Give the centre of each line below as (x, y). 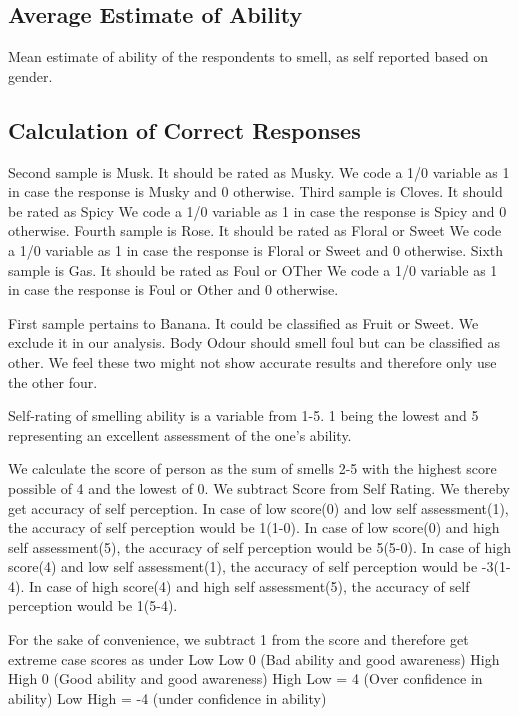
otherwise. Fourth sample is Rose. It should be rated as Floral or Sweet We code (255, 230)
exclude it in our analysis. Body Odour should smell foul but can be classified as (254, 342)
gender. (30, 75)
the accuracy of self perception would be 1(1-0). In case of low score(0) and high (254, 527)
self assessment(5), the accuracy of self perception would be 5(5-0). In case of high (260, 546)
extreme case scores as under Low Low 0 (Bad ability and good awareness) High (254, 658)
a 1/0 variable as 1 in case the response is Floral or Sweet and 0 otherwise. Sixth (256, 249)
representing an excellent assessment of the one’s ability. (180, 434)
